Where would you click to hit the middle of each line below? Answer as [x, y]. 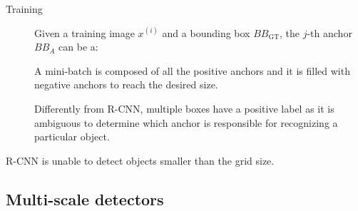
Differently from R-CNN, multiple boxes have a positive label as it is [184, 108]
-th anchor [329, 32]
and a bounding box [206, 32]
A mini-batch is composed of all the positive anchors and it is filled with [192, 70]
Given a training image [85, 32]
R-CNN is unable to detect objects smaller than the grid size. [140, 160]
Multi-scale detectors [85, 199]
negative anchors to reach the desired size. [126, 84]
